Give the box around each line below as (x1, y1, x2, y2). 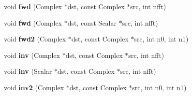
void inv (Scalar (4, 66, 52, 76)
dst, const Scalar (67, 17, 117, 27)
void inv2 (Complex (4, 82, 64, 92)
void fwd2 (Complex (4, 34, 66, 44)
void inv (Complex (4, 50, 60, 60)
